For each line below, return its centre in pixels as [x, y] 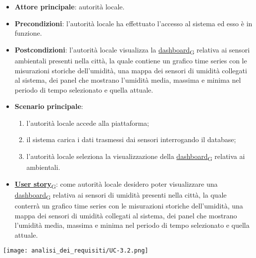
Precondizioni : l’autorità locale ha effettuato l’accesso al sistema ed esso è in [133, 23]
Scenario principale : [49, 106]
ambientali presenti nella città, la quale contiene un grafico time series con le [131, 60]
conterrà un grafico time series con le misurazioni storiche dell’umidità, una [129, 206]
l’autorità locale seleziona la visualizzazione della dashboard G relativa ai [136, 157]
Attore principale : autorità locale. [70, 6]
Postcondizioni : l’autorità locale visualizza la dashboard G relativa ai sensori [132, 50]
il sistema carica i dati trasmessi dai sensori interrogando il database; [131, 139]
